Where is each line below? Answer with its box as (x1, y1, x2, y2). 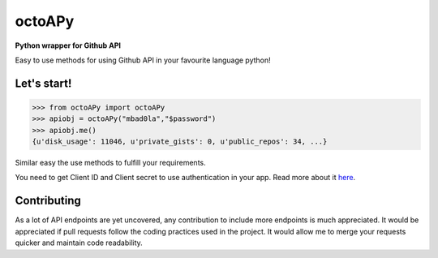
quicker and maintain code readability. (15, 238, 144, 247)
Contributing (15, 194, 81, 208)
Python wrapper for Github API (15, 41, 122, 50)
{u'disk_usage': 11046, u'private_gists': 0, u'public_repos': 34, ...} (32, 137, 328, 146)
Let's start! (15, 76, 72, 90)
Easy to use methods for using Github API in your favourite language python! (15, 55, 271, 65)
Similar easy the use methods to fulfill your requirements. (15, 158, 206, 168)
